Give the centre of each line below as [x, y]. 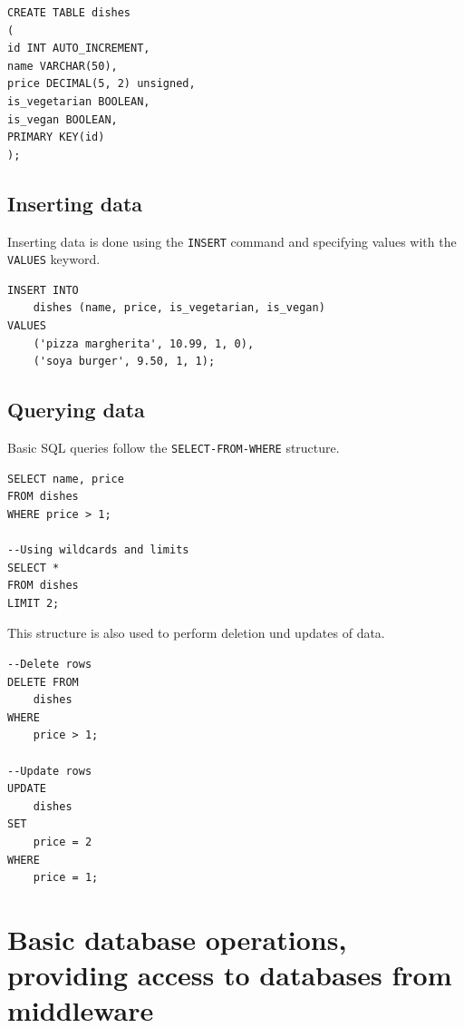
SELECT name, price [66, 479]
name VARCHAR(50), [63, 66]
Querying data [76, 410]
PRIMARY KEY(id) [56, 137]
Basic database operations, [177, 939]
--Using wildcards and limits [98, 550]
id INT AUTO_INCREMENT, [79, 49]
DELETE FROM [43, 682]
